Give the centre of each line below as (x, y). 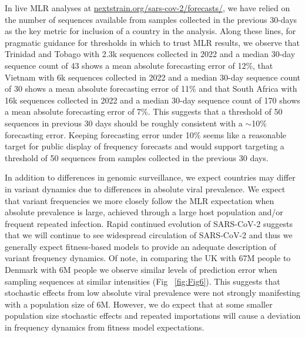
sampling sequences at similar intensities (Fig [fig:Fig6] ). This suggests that (143, 281)
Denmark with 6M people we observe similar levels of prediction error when (141, 270)
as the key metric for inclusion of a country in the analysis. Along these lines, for (150, 31)
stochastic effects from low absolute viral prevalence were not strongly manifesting (153, 293)
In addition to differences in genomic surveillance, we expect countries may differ (150, 177)
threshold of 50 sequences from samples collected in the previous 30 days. (137, 157)
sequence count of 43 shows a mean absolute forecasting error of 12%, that (139, 65)
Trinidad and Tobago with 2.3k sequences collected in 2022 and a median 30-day (150, 54)
